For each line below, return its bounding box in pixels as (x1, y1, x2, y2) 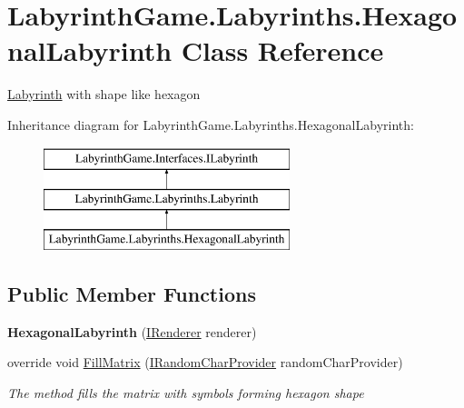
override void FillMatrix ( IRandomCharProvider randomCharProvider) (7, 353, 403, 372)
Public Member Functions (7, 279, 256, 307)
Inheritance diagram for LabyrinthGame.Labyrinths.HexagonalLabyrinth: (7, 114, 414, 134)
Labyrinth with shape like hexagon (7, 85, 201, 104)
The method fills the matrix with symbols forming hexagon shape (7, 383, 364, 402)
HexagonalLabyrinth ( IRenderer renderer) (7, 322, 257, 341)
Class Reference (181, 32, 384, 69)
